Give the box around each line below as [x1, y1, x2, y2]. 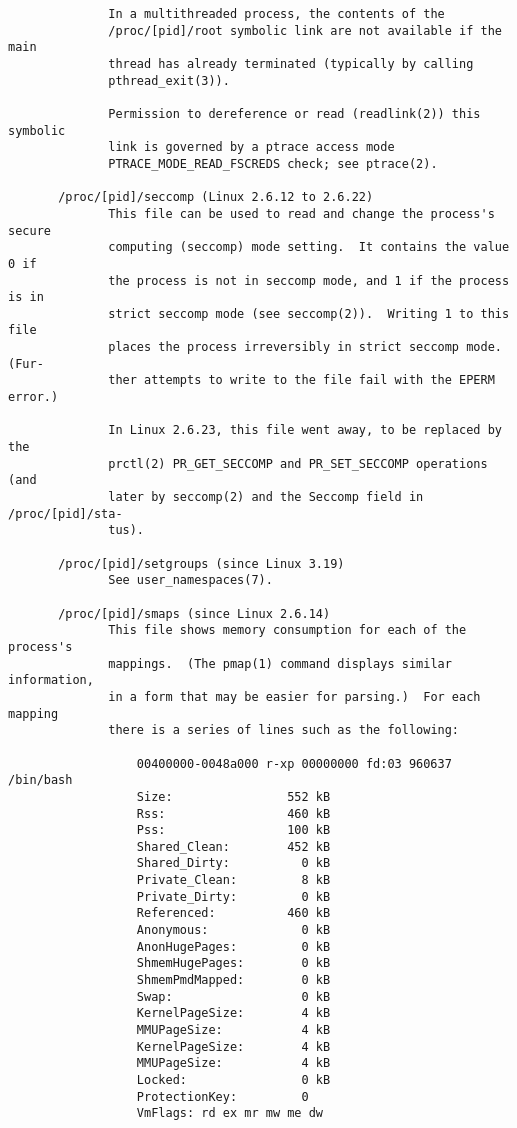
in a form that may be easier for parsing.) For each [108, 689, 481, 704]
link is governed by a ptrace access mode [108, 140, 395, 155]
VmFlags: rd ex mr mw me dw [136, 1106, 323, 1121]
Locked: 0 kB [136, 1073, 331, 1087]
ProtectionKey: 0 [136, 1089, 309, 1104]
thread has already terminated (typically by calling [108, 56, 474, 71]
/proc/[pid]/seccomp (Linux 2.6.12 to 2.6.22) [58, 190, 374, 205]
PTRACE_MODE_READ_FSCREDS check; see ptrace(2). [108, 156, 438, 171]
